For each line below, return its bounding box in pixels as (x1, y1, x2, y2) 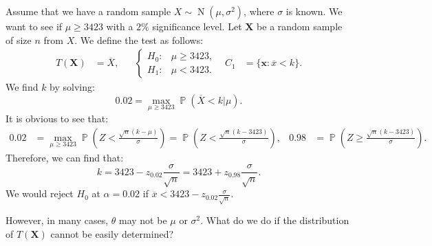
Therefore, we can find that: (6, 150, 124, 164)
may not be (119, 213, 167, 227)
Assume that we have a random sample (6, 4, 171, 18)
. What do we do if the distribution (200, 213, 349, 227)
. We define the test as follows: (74, 32, 204, 47)
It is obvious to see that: (6, 111, 109, 126)
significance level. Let (152, 19, 242, 33)
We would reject (6, 186, 74, 201)
